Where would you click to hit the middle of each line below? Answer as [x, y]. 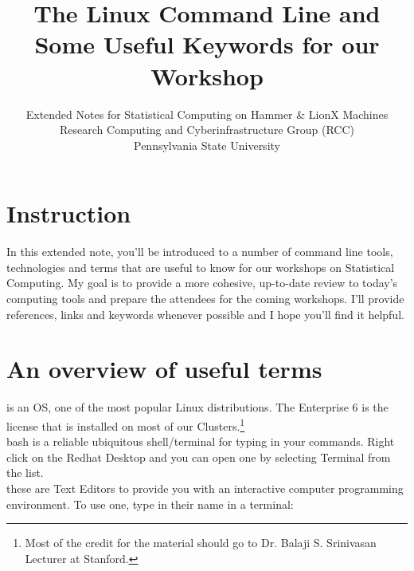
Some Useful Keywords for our [207, 44]
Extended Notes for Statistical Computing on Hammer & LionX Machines [207, 114]
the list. [25, 473]
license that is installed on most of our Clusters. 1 [126, 424]
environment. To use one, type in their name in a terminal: [150, 504]
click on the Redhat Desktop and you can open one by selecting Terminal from [199, 457]
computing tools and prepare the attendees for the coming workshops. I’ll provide [205, 298]
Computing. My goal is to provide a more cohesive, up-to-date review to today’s [202, 283]
